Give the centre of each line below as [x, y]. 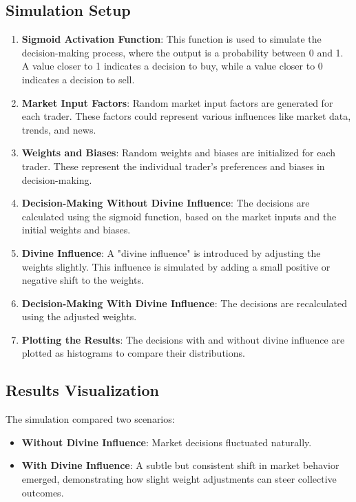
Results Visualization [82, 390]
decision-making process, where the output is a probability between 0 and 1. [182, 52]
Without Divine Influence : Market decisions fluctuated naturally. [167, 442]
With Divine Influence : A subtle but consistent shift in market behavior [180, 465]
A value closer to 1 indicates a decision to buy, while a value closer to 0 [172, 66]
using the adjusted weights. [79, 316]
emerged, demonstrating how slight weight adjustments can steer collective [179, 479]
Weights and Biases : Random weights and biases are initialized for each [178, 153]
